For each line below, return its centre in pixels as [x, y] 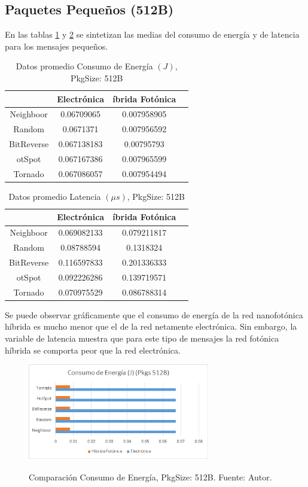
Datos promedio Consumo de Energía [84, 66]
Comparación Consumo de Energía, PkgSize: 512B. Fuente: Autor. [150, 477]
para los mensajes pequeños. [57, 46]
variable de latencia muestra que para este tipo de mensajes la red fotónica [142, 338]
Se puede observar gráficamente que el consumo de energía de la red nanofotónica [154, 314]
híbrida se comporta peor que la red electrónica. [93, 350]
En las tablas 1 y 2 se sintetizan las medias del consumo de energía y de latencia [152, 34]
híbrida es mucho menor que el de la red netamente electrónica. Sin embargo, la [151, 326]
